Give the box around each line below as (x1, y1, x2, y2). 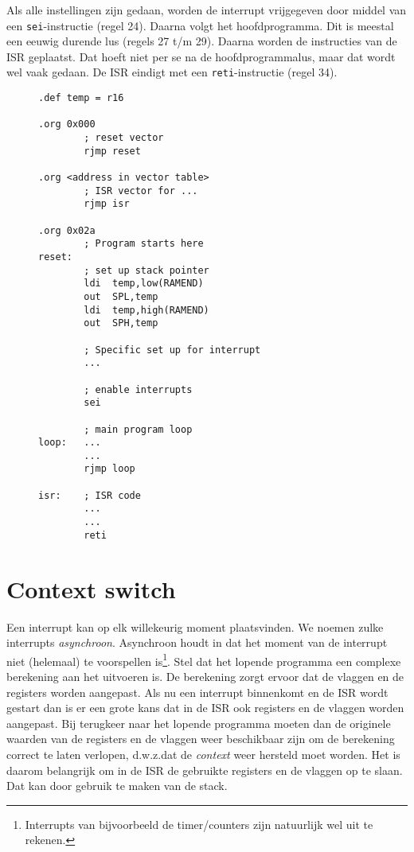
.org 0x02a (38, 224, 96, 236)
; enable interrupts (84, 383, 193, 395)
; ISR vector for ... (84, 185, 198, 196)
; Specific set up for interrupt (84, 344, 261, 356)
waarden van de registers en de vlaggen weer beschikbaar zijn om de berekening (6, 730, 395, 747)
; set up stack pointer (84, 264, 209, 276)
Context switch (6, 572, 176, 605)
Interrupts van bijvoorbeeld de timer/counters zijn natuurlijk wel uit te (25, 815, 373, 832)
